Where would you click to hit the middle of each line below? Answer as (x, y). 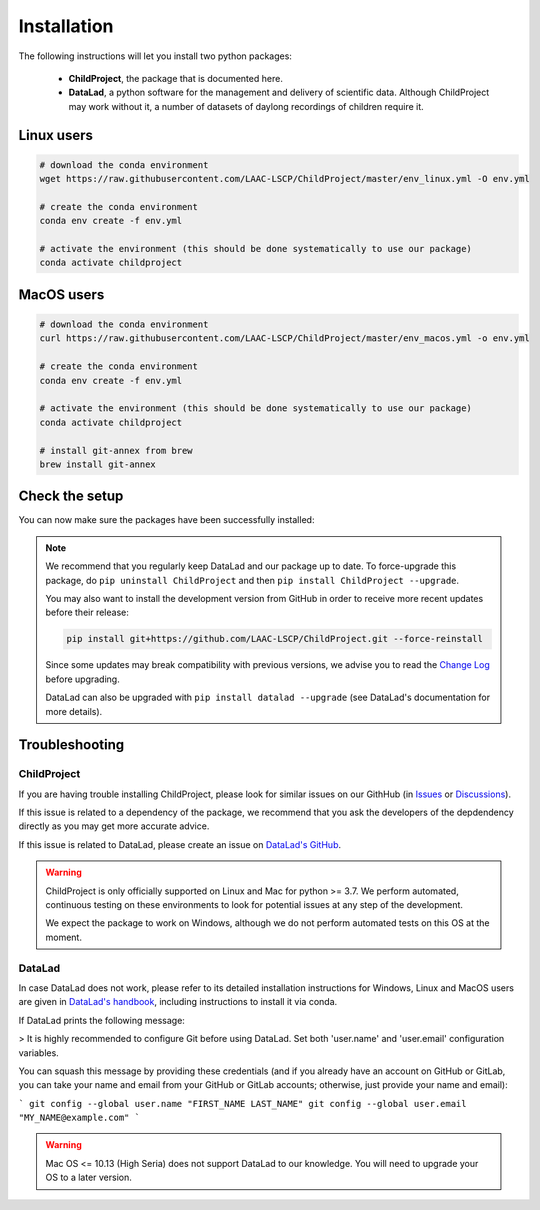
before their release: (87, 612)
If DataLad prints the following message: (101, 1020)
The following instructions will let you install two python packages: (155, 56)
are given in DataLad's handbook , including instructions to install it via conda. (178, 1002)
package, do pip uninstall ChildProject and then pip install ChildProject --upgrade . (252, 580)
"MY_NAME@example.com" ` (79, 1118)
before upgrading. (82, 679)
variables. (38, 1052)
